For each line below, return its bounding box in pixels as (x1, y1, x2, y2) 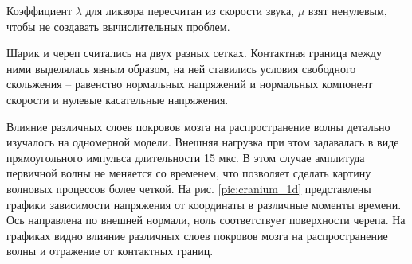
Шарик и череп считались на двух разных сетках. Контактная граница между (6, 45, 382, 61)
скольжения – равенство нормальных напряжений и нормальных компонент (6, 76, 373, 92)
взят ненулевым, (308, 2, 387, 18)
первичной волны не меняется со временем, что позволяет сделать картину (6, 165, 371, 181)
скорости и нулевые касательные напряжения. (6, 91, 229, 107)
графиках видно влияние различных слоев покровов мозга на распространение (6, 227, 388, 243)
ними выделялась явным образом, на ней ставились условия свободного (6, 60, 356, 76)
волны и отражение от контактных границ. (6, 243, 214, 259)
